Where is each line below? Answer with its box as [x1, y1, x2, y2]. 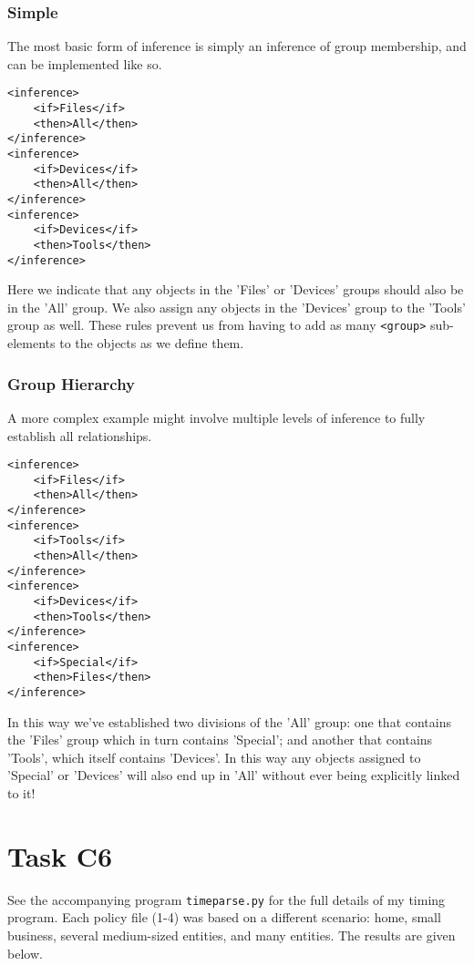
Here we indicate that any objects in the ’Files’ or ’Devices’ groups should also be [7, 280, 464, 299]
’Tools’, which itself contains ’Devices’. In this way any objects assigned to [7, 747, 421, 766]
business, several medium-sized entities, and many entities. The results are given [7, 925, 456, 944]
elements [7, 334, 56, 353]
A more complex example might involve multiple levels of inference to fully [7, 407, 426, 426]
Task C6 [7, 837, 113, 874]
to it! [7, 784, 36, 802]
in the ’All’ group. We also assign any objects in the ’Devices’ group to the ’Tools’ [7, 297, 466, 316]
